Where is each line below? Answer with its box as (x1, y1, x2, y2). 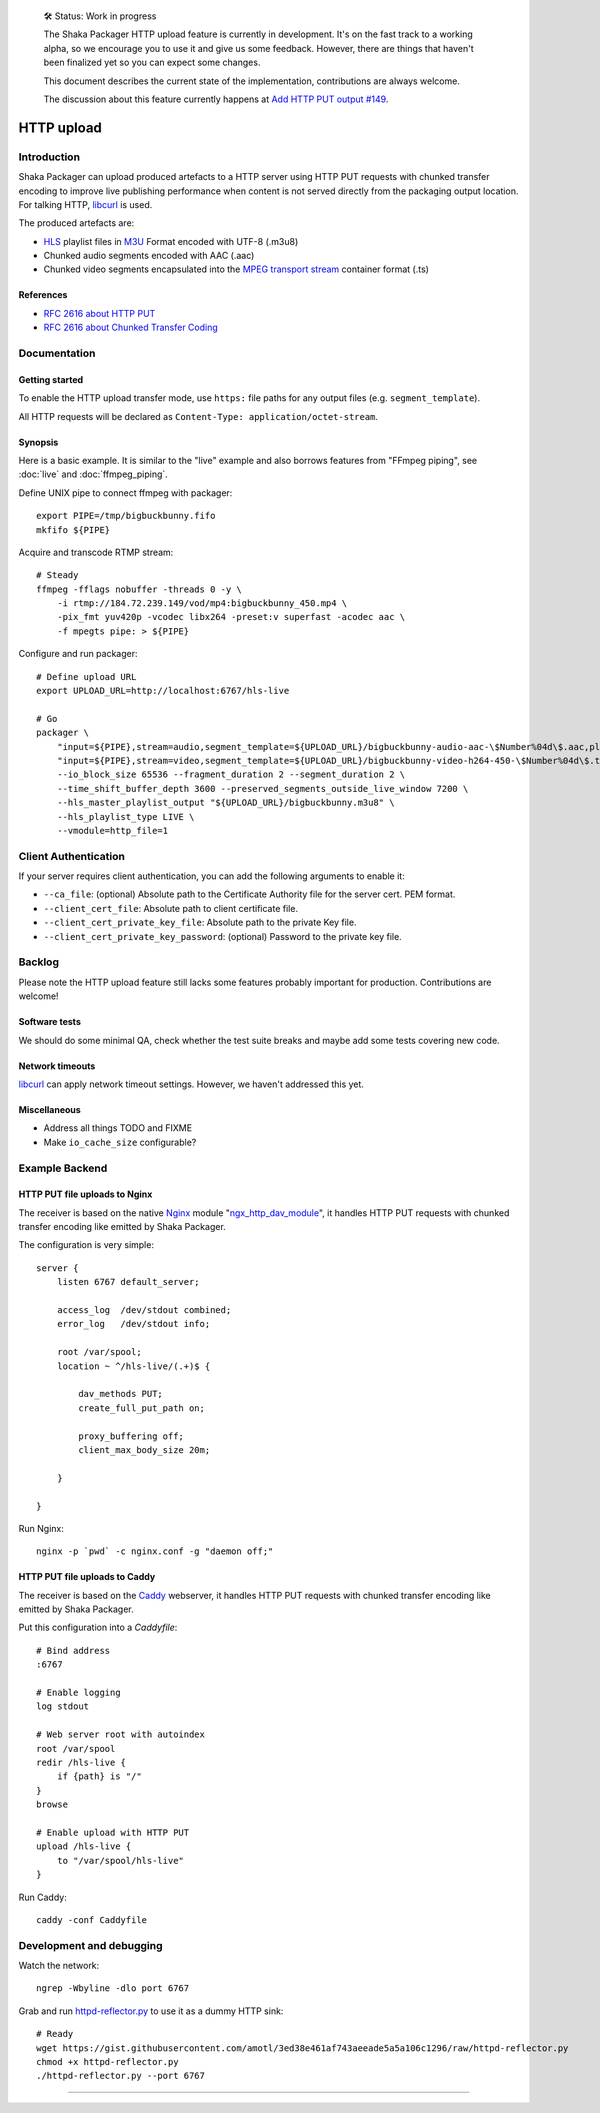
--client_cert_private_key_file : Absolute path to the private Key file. (43, 916, 357, 929)
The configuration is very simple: (18, 1239, 155, 1251)
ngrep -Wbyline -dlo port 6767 (36, 1983, 190, 1994)
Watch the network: (18, 1960, 100, 1972)
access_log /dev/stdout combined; (56, 1305, 232, 1316)
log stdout (36, 1701, 90, 1712)
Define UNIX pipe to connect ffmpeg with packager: (18, 486, 233, 499)
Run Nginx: (18, 1522, 64, 1534)
